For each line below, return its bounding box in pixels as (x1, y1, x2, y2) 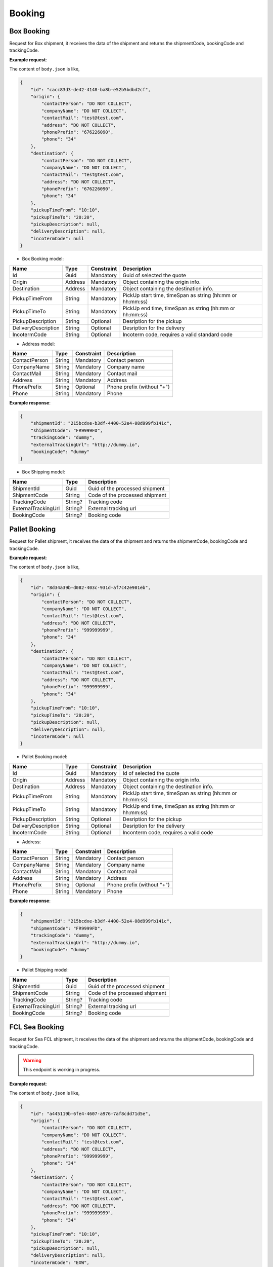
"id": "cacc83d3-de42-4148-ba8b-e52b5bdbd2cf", (30, 87, 151, 92)
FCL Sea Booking (9, 1023, 64, 1031)
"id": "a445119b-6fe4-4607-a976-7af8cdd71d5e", (30, 1110, 151, 1116)
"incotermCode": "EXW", (30, 1259, 89, 1265)
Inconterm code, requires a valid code (122, 829, 213, 836)
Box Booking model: (22, 256, 64, 262)
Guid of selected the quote (122, 272, 187, 279)
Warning (23, 1057, 41, 1064)
